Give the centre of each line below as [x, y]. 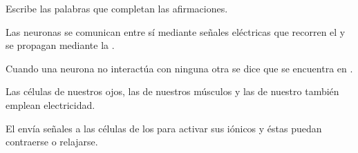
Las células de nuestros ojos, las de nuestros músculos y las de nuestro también [172, 91]
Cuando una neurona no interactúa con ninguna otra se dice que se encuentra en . [179, 68]
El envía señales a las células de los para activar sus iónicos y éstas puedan [164, 128]
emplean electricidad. [50, 104]
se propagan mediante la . [60, 45]
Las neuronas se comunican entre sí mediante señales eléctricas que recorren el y [176, 31]
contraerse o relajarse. [52, 142]
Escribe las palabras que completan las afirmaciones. [117, 8]
